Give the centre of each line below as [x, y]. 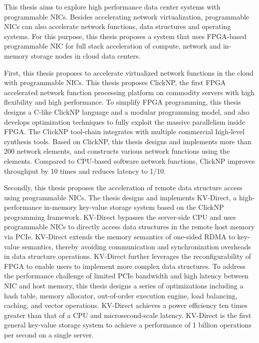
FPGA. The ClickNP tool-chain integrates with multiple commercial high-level [124, 131]
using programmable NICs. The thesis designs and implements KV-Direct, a [121, 197]
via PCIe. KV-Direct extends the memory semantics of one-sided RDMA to [120, 237]
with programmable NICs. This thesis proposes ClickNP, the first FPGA [115, 82]
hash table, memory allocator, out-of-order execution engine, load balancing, [121, 295]
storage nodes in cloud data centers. [86, 55]
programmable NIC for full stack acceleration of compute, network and [113, 46]
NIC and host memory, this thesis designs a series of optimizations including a [124, 286]
